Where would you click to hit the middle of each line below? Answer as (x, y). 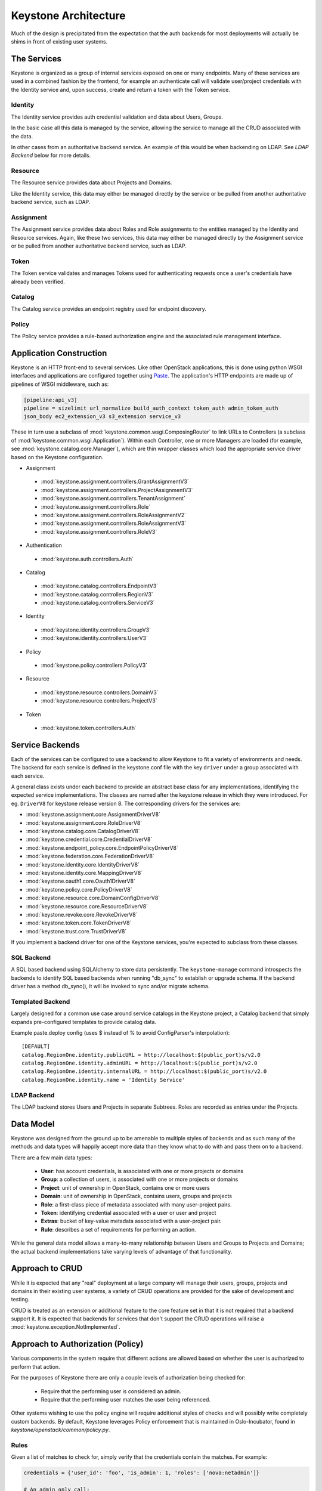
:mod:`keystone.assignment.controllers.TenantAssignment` (113, 499)
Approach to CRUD (47, 1268)
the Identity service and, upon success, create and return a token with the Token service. (121, 89)
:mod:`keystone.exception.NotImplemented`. (66, 1327)
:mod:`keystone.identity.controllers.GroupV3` (96, 630)
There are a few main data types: (52, 1158)
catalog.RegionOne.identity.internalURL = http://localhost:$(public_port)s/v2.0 (144, 1071)
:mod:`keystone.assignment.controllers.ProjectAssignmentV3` (117, 490)
